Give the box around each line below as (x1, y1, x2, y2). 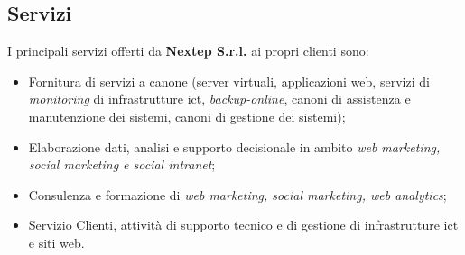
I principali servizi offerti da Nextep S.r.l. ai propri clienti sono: (7, 41, 369, 60)
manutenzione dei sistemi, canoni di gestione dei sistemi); (28, 106, 346, 125)
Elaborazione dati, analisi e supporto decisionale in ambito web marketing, (28, 137, 441, 156)
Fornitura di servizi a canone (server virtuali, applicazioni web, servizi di (28, 71, 430, 90)
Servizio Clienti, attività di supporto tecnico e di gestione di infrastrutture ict (28, 215, 459, 234)
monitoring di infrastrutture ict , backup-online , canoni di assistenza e (28, 89, 411, 108)
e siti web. (28, 232, 85, 251)
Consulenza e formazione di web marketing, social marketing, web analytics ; (28, 185, 447, 204)
